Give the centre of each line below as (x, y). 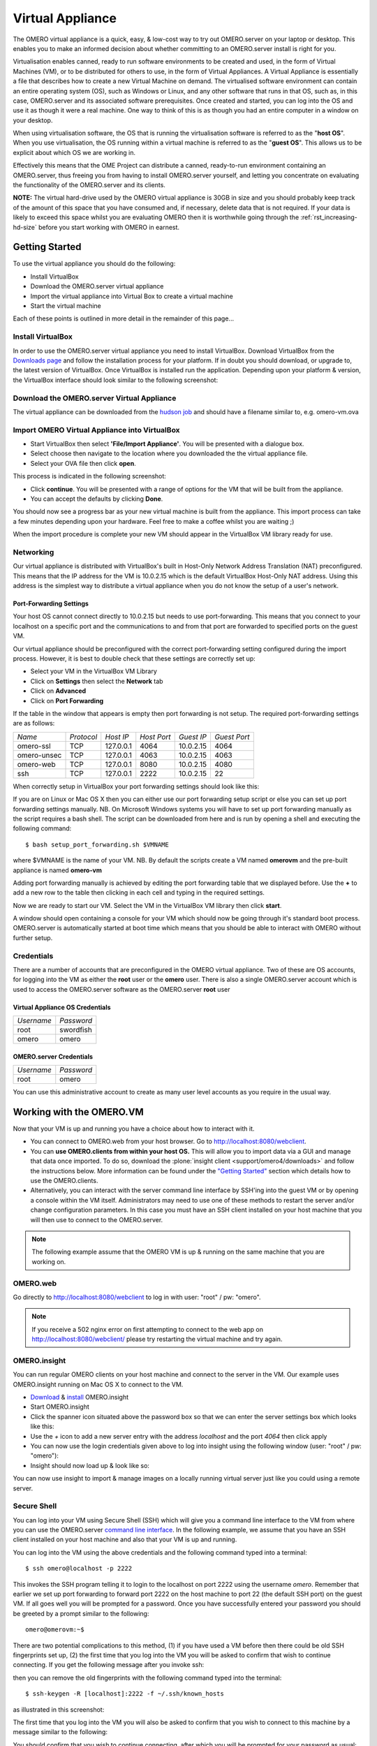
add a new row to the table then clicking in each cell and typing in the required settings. (139, 893)
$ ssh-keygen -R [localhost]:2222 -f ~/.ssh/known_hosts (125, 1694)
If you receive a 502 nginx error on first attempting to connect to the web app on (147, 1329)
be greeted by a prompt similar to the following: (81, 1613)
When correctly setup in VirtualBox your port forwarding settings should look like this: (136, 786)
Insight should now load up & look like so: (90, 1465)
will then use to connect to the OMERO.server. (97, 1219)
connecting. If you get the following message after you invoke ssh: (109, 1665)
